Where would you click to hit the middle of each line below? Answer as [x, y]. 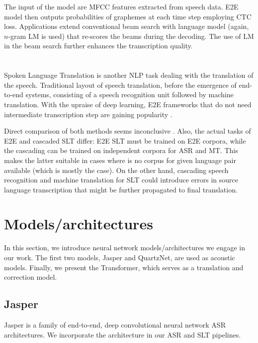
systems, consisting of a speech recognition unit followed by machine [129, 94]
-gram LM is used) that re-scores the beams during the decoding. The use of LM [131, 36]
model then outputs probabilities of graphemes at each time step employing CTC [128, 16]
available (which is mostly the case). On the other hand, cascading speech [116, 170]
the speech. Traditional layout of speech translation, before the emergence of [120, 85]
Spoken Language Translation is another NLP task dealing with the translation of [129, 75]
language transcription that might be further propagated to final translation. [121, 189]
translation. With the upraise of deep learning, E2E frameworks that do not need [128, 104]
